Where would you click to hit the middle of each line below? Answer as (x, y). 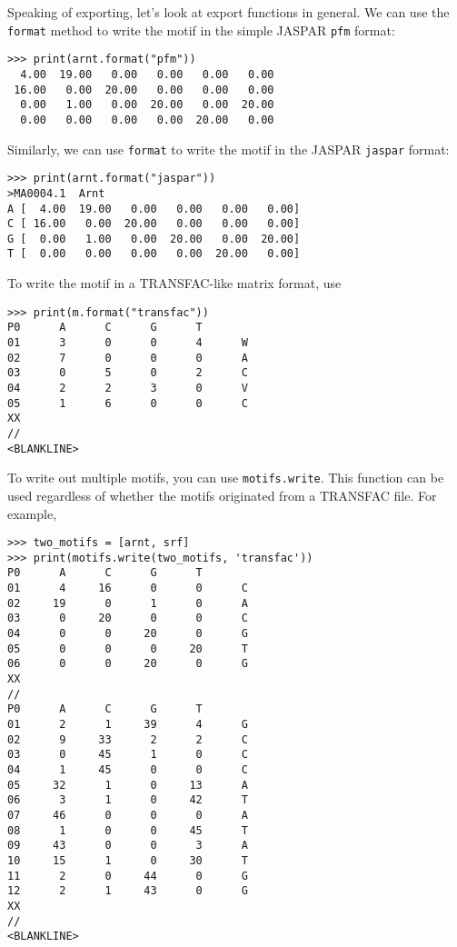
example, (32, 513)
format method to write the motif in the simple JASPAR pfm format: (201, 30)
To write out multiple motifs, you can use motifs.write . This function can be (226, 478)
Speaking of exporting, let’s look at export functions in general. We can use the (228, 12)
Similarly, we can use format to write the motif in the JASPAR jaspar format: (228, 149)
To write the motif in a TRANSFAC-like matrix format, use (174, 283)
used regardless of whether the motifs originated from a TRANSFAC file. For (222, 495)
